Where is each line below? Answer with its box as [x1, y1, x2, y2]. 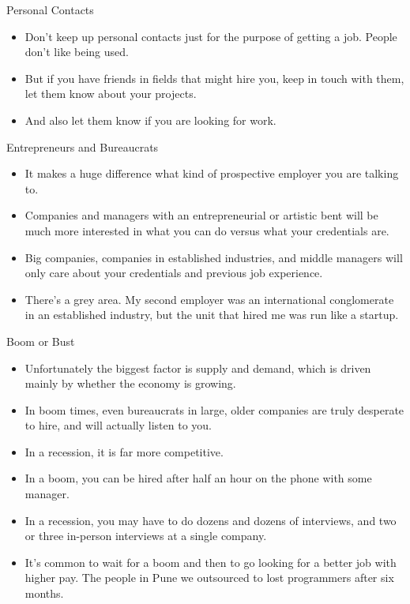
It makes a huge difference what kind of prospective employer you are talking [24, 165, 399, 182]
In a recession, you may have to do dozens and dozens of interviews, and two [24, 512, 397, 528]
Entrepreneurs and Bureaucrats [6, 138, 159, 155]
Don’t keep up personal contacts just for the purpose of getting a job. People [24, 28, 397, 44]
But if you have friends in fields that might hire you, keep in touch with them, [24, 69, 404, 86]
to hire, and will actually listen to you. [24, 417, 212, 433]
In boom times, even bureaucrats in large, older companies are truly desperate [24, 401, 404, 418]
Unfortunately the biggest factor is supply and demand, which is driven [24, 359, 371, 376]
